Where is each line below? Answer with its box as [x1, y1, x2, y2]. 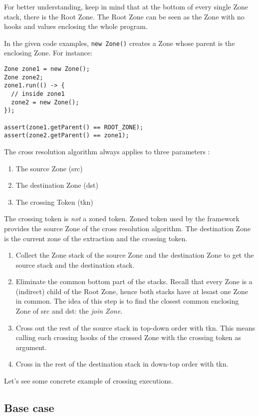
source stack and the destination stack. [15, 259, 135, 270]
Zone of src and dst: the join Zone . [15, 306, 123, 316]
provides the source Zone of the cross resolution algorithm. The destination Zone [4, 223, 251, 233]
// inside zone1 [11, 90, 65, 97]
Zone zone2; [4, 73, 43, 81]
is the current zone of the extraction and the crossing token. [4, 233, 188, 243]
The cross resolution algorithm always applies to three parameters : [4, 146, 210, 156]
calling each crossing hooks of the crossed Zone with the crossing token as [15, 332, 241, 343]
